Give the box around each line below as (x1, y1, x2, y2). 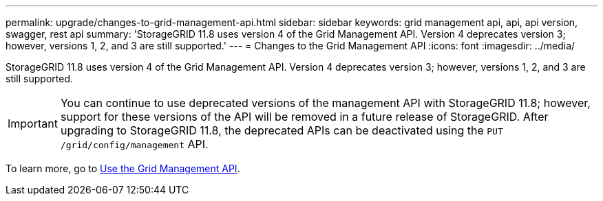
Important (8, 117, 58, 130)
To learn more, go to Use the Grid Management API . (6, 163, 240, 174)
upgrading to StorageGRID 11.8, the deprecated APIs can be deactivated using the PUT (60, 123, 503, 137)
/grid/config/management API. (60, 137, 209, 151)
